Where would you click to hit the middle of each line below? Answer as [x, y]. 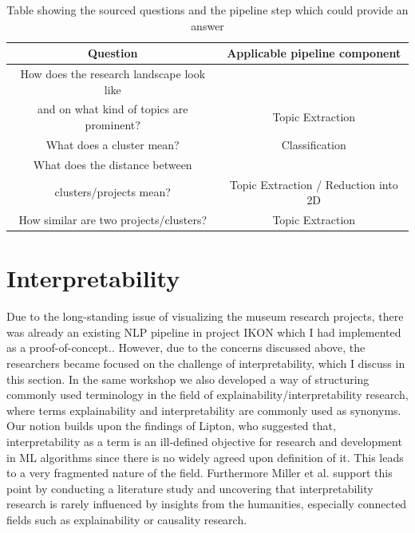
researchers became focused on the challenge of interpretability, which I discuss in [206, 363]
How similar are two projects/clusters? [113, 220]
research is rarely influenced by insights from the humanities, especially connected [207, 504]
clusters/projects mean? [113, 192]
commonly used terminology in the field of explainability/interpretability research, [207, 395]
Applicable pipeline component [314, 53]
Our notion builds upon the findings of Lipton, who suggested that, [171, 426]
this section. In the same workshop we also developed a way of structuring [188, 379]
